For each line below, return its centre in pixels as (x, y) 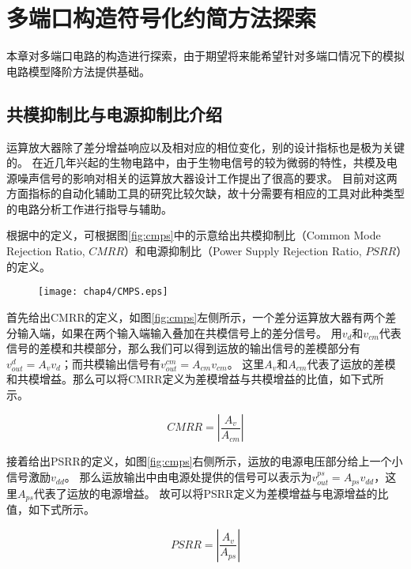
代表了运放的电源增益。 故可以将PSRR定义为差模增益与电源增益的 (205, 493)
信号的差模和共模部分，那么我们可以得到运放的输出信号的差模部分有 (183, 348)
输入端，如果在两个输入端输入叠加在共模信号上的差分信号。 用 (179, 332)
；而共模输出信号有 (110, 363)
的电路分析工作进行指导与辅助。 (89, 208)
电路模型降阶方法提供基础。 (78, 71)
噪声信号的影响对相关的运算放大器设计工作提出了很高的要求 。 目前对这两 (207, 177)
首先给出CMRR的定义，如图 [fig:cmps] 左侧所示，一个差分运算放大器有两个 (196, 317)
